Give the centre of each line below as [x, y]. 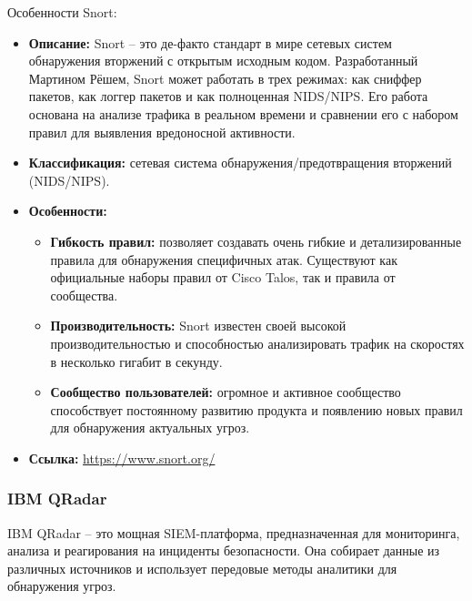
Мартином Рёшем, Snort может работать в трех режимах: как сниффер [225, 78]
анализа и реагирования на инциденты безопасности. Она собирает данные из [224, 550]
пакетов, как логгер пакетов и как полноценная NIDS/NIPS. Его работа [228, 96]
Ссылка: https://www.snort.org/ [122, 458]
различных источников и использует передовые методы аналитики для [202, 568]
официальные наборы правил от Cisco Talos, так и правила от [223, 277]
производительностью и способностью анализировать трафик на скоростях [257, 343]
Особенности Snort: [62, 12]
